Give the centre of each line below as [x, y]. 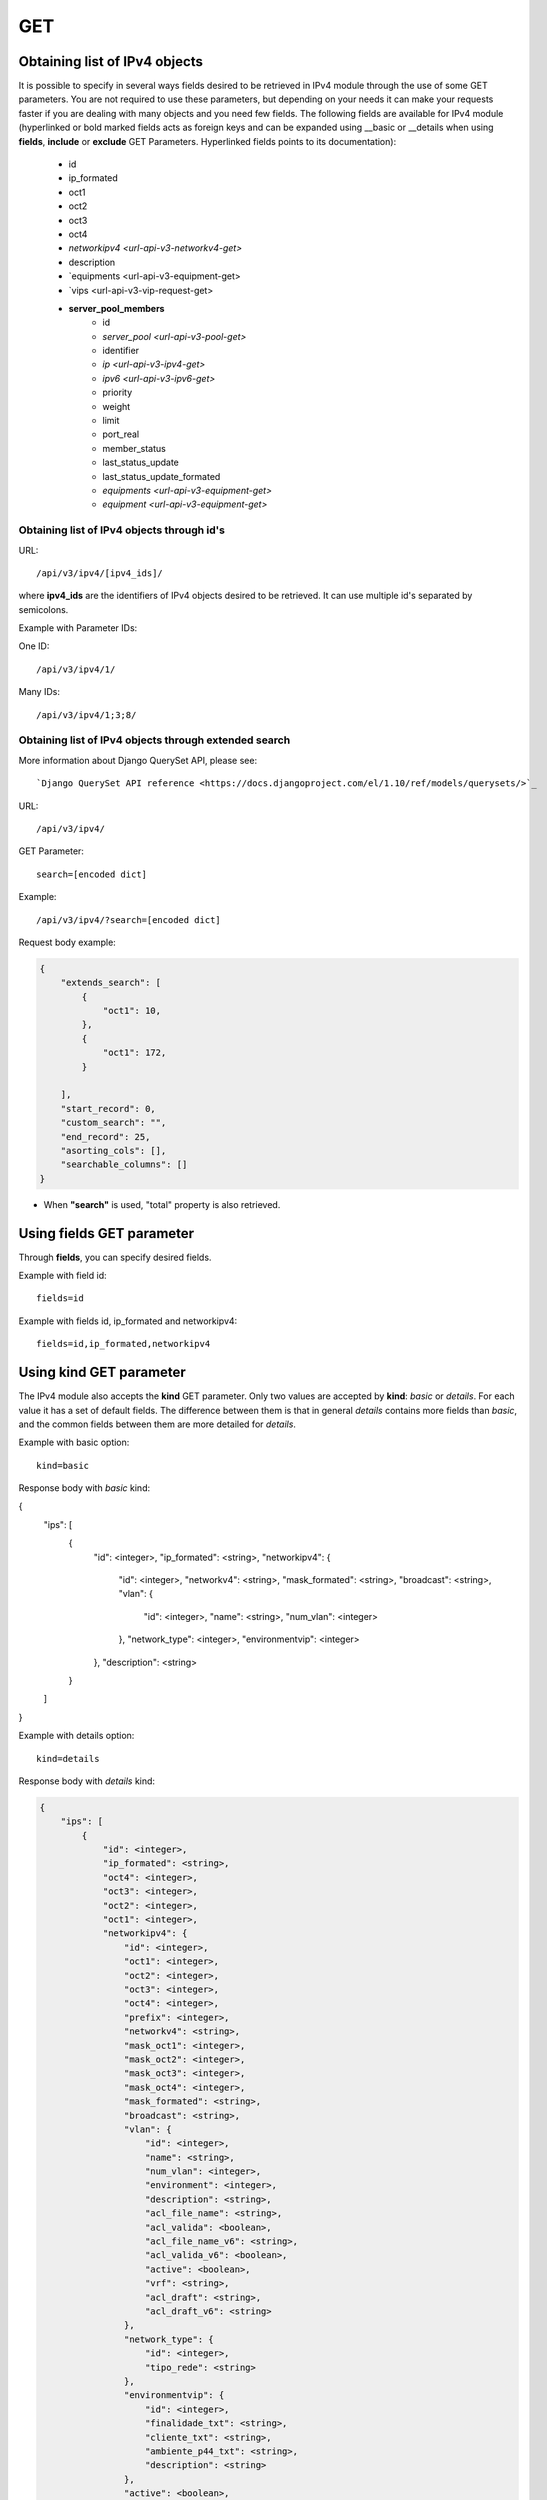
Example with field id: [62, 1276]
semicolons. [43, 609]
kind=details [68, 1758]
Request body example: [67, 942]
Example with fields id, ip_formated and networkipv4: [128, 1321]
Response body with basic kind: [84, 1488]
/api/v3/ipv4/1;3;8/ [86, 714]
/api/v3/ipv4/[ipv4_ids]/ [100, 573]
